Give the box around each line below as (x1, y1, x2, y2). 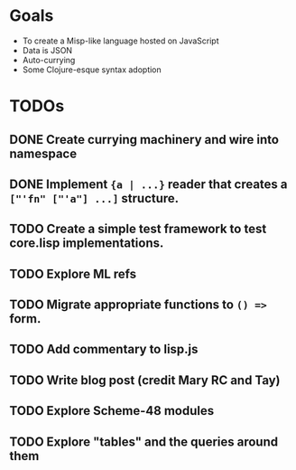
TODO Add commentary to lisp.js (9, 342, 199, 357)
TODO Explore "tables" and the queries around (9, 434, 278, 449)
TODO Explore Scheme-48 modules (9, 403, 215, 418)
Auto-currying (22, 54, 76, 65)
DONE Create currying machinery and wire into (9, 132, 280, 147)
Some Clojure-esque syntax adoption (22, 64, 162, 75)
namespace (9, 146, 78, 161)
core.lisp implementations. (9, 236, 164, 251)
